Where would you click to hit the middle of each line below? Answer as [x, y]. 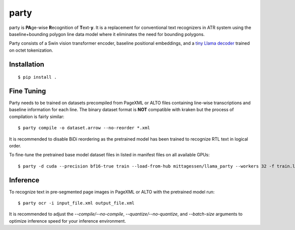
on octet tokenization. [31, 50]
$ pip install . [37, 77]
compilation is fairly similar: [37, 116]
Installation [27, 64]
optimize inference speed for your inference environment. [68, 221]
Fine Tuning [28, 91]
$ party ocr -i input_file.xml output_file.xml [76, 203]
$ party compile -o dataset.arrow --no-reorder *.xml [84, 128]
